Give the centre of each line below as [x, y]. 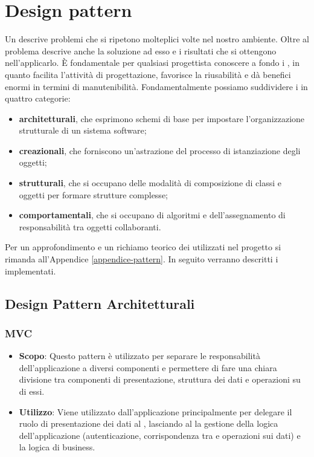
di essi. [32, 391]
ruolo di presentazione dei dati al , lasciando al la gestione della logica [149, 423]
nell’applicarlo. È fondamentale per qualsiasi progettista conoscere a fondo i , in [152, 63]
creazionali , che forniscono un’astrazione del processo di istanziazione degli [160, 150]
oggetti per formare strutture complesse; [93, 194]
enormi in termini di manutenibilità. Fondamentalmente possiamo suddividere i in [156, 86]
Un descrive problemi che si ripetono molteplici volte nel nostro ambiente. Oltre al [157, 39]
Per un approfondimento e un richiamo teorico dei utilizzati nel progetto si [143, 247]
